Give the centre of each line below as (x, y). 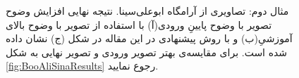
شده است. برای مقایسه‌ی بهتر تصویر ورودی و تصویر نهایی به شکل (147, 52)
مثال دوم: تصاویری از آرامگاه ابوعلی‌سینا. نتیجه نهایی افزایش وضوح (147, 11)
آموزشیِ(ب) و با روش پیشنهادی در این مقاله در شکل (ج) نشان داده (149, 38)
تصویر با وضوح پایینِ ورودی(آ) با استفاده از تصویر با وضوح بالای (139, 24)
